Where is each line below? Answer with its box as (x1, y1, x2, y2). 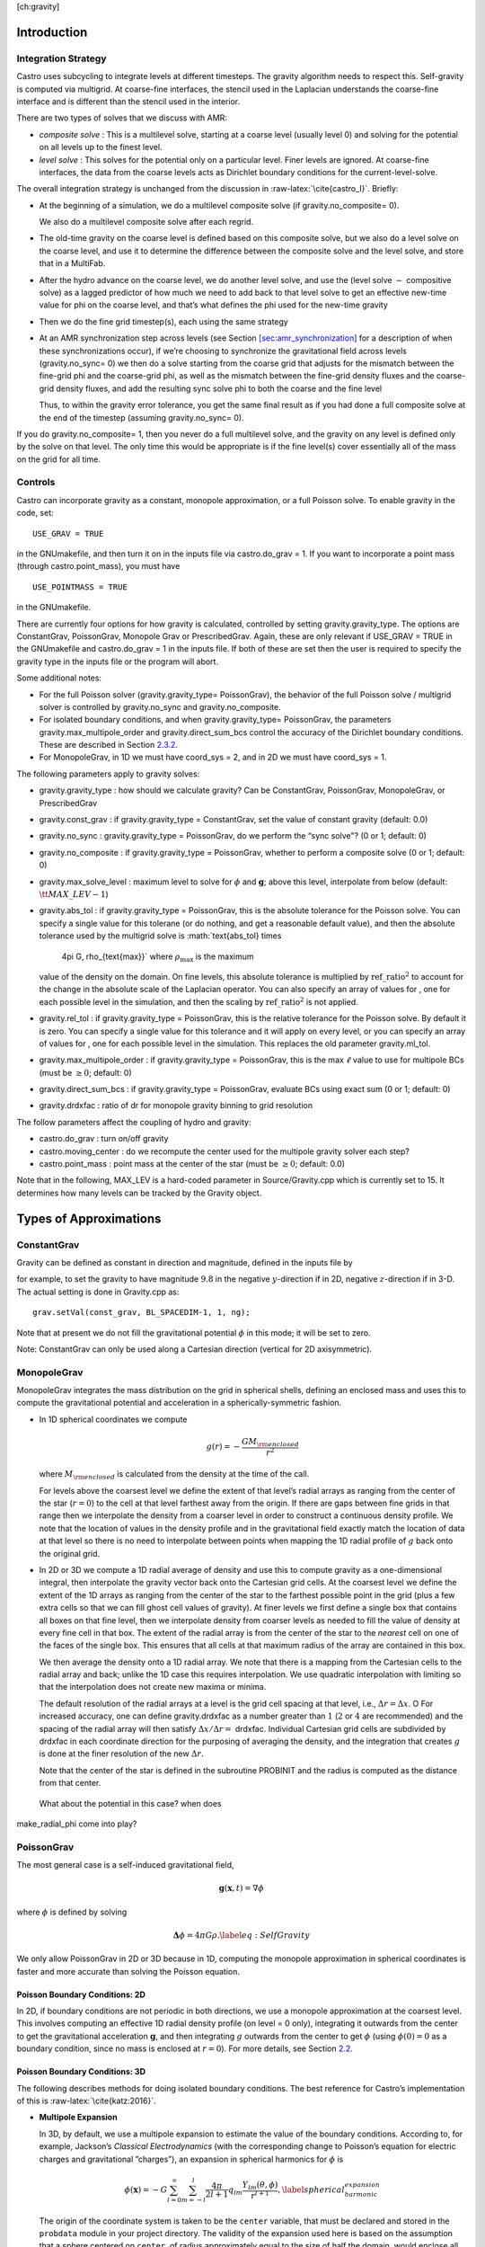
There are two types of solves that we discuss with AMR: (16, 112, 228, 123)
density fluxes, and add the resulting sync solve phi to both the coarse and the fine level (55, 383, 383, 394)
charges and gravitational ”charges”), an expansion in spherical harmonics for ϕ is (39, 2154, 344, 2164)
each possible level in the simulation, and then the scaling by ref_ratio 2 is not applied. (39, 996, 358, 1007)
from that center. (39, 1778, 101, 1789)
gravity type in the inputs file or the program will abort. (16, 656, 219, 667)
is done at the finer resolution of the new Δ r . (39, 1748, 204, 1759)
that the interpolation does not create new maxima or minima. (39, 1682, 267, 1692)
